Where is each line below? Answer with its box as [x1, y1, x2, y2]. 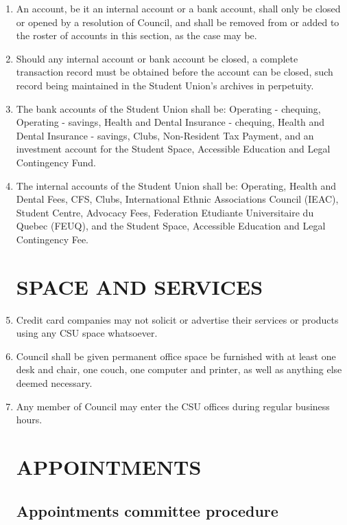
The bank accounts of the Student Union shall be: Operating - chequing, [16, 101, 321, 115]
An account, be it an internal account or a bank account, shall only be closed [16, 1, 341, 15]
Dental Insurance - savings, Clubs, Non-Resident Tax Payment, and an [16, 128, 314, 142]
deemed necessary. [16, 376, 93, 390]
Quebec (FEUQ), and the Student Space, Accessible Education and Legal [16, 219, 326, 233]
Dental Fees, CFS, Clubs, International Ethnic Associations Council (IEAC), [16, 192, 339, 206]
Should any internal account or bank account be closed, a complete [16, 51, 298, 65]
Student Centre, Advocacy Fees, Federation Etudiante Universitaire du [16, 205, 314, 219]
